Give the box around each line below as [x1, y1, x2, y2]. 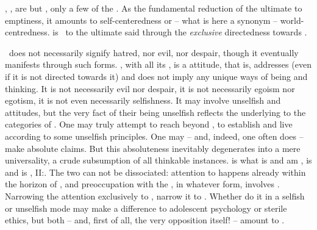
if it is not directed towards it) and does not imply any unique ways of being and [5, 70, 308, 82]
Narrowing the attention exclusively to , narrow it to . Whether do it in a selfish [5, 189, 305, 202]
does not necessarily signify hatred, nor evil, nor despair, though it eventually [9, 46, 299, 59]
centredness [5, 26, 48, 38]
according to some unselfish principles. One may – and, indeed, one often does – [5, 129, 304, 142]
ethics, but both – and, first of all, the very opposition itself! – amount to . [5, 214, 285, 226]
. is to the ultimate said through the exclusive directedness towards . [47, 26, 307, 38]
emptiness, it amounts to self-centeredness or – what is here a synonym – [5, 13, 278, 26]
